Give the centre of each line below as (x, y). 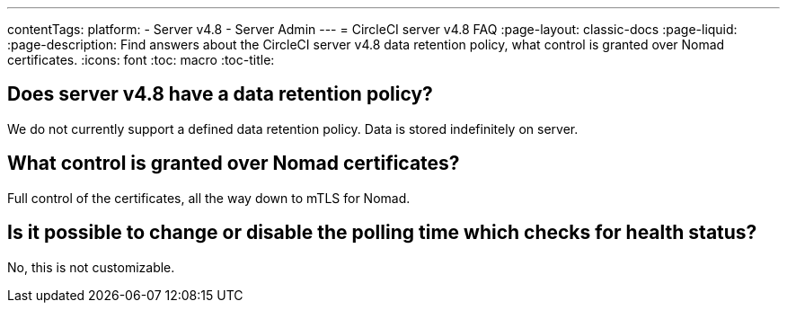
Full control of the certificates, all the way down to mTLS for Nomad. (209, 198)
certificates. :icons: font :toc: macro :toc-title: (141, 60)
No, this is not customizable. (91, 267)
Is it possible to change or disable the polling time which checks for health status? (382, 233)
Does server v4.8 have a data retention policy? (220, 94)
